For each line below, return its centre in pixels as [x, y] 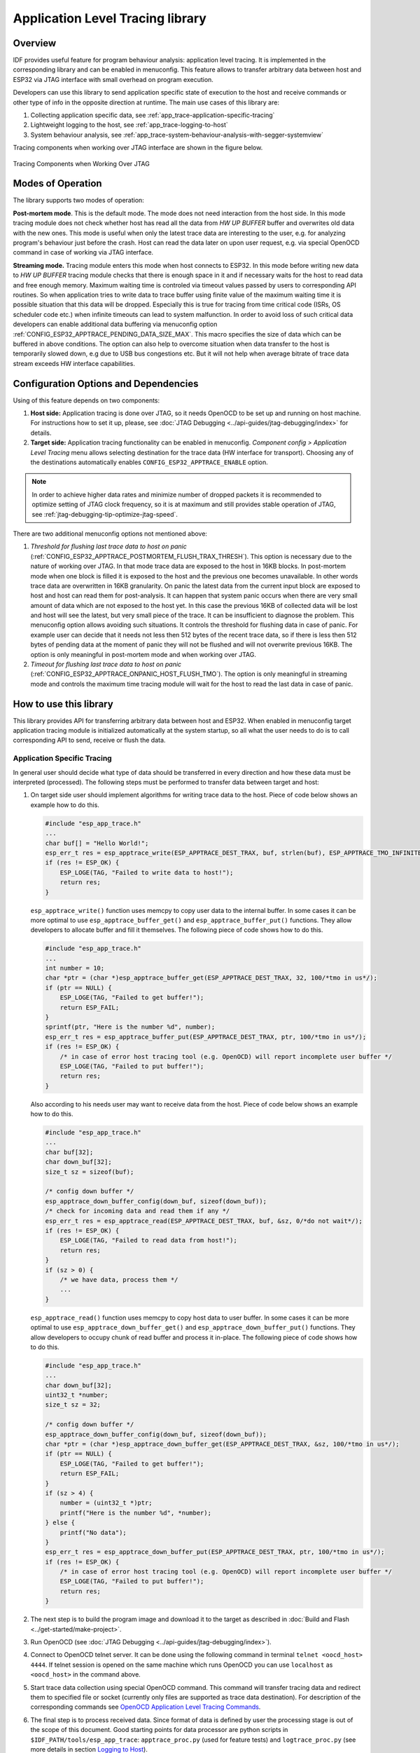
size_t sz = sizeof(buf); [90, 1172]
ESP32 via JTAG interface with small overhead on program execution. [113, 79]
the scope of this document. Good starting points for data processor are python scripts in [159, 1730]
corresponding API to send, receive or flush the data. [89, 740]
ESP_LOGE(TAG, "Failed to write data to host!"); [147, 872]
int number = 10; [75, 968]
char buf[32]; [69, 1152]
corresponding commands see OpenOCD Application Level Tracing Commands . [146, 1707]
